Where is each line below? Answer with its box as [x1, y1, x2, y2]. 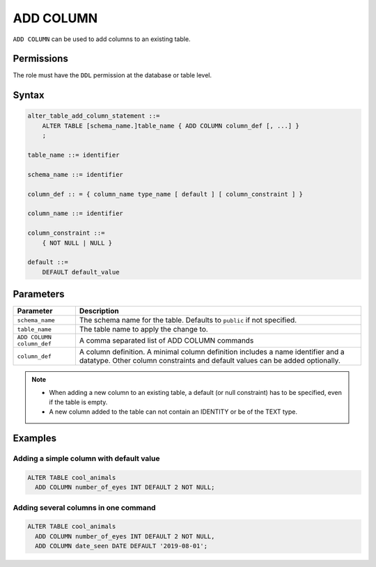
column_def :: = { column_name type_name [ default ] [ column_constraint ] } [27, 190, 303, 198]
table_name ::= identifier [27, 151, 120, 160]
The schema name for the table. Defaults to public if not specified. [79, 316, 297, 325]
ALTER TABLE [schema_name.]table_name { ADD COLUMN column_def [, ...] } [42, 122, 299, 130]
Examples [13, 433, 57, 444]
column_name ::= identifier [27, 210, 123, 217]
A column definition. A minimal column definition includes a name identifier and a [79, 347, 345, 357]
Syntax [13, 89, 45, 101]
